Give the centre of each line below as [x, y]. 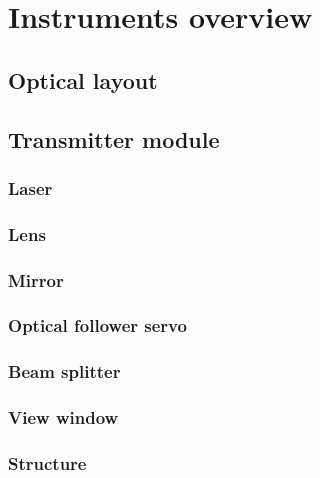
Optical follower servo [97, 325]
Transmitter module [114, 138]
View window [63, 417]
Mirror [36, 279]
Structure [47, 462]
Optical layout [83, 79]
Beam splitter [64, 371]
